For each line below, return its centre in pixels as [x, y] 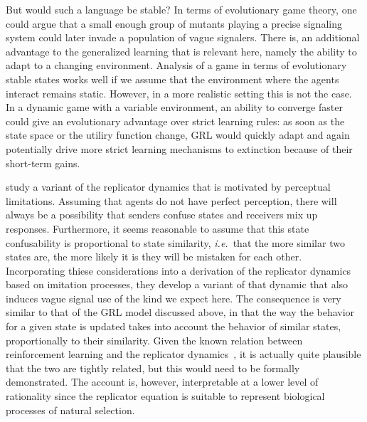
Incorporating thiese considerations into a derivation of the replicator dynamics [179, 270]
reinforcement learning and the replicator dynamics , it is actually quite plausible [183, 354]
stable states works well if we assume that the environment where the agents [172, 79]
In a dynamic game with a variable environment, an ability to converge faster [174, 107]
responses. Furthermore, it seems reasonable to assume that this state [158, 228]
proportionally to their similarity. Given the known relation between [154, 340]
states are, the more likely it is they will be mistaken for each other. [154, 257]
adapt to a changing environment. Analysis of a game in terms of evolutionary [176, 65]
